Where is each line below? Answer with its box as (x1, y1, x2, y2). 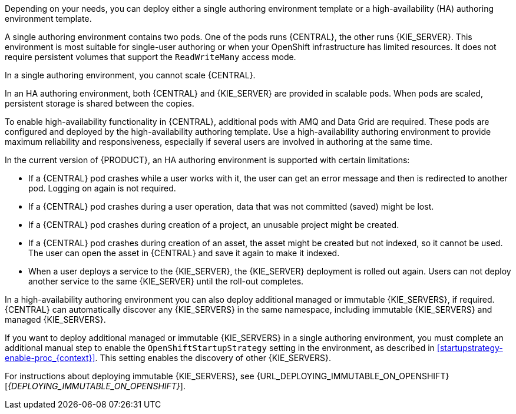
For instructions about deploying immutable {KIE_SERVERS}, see (5, 371, 254, 381)
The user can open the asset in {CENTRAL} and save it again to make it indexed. (28, 248, 340, 258)
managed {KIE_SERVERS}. (5, 314, 106, 324)
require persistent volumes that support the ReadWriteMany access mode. (5, 52, 296, 62)
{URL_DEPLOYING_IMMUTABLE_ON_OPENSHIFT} (256, 371, 449, 381)
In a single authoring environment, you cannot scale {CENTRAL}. (5, 70, 256, 80)
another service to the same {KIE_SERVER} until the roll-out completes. (28, 276, 304, 286)
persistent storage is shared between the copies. (5, 98, 194, 108)
